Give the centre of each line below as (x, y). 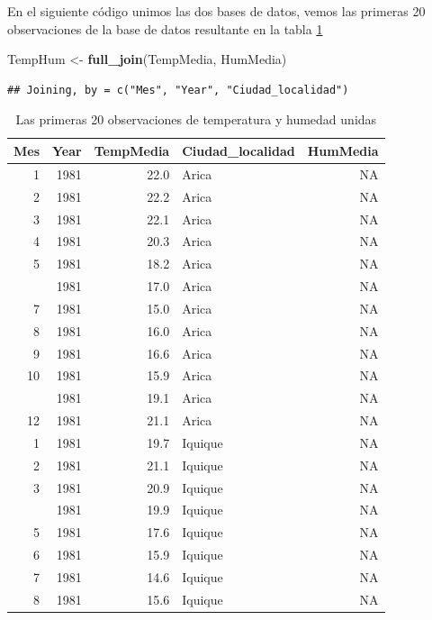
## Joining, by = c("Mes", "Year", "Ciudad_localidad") (178, 90)
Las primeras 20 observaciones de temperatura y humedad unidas (196, 119)
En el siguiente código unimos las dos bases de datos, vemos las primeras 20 (216, 11)
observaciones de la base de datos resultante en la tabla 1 (165, 28)
